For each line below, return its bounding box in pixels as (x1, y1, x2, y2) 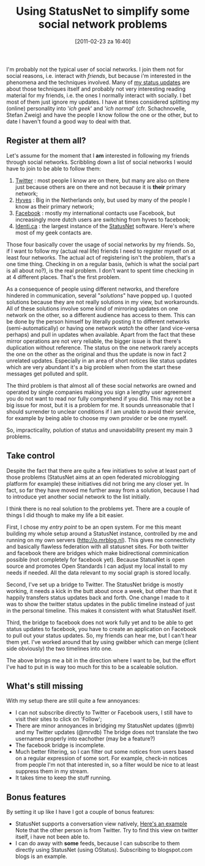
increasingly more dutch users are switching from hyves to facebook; (15, 216, 191, 223)
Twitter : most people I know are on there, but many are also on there (15, 177, 190, 184)
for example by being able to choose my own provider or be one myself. (6, 414, 188, 421)
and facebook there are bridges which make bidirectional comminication (6, 549, 189, 556)
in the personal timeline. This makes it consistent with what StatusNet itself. (6, 607, 197, 614)
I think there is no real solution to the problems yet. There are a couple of (6, 505, 190, 512)
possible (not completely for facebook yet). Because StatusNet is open (6, 556, 185, 563)
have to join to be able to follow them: (6, 164, 101, 172)
